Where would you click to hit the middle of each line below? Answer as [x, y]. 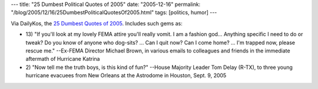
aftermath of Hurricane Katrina [63, 59]
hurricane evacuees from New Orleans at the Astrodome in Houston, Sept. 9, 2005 [126, 75]
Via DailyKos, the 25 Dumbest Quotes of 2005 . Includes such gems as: [97, 23]
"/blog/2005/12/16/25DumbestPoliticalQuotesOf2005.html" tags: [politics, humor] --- [114, 12]
